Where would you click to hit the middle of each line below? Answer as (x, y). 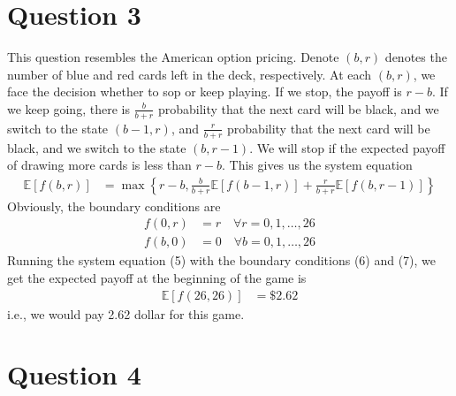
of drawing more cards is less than (99, 165)
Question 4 (74, 374)
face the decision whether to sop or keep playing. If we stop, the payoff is (205, 91)
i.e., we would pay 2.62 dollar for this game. (126, 313)
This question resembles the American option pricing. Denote (173, 57)
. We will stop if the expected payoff (347, 147)
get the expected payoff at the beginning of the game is (157, 278)
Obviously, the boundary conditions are (114, 206)
